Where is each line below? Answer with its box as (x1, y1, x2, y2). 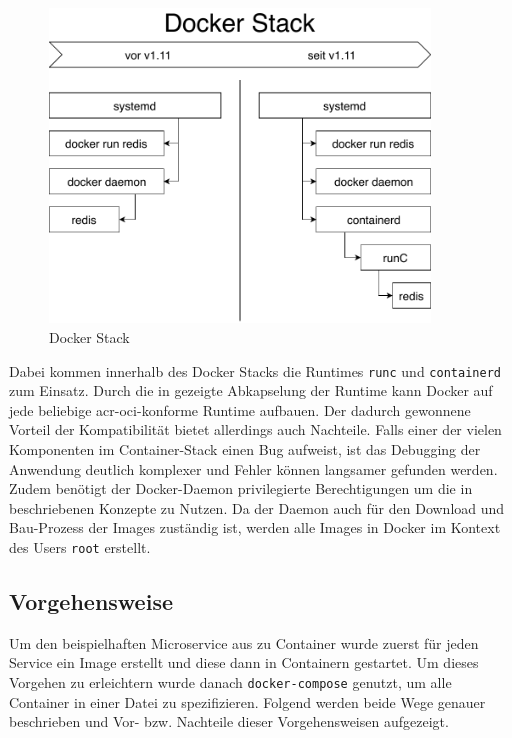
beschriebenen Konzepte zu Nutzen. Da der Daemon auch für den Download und (9, 497, 505, 518)
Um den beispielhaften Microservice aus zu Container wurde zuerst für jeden (9, 632, 479, 653)
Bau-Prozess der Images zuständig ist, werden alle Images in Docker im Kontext (9, 517, 501, 538)
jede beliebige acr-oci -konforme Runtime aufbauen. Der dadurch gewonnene (9, 399, 471, 420)
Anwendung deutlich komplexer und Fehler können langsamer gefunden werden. (9, 458, 498, 479)
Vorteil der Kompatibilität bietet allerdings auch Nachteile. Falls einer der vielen (9, 419, 502, 440)
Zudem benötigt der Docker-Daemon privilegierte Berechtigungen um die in (9, 478, 473, 499)
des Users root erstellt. (9, 537, 151, 558)
